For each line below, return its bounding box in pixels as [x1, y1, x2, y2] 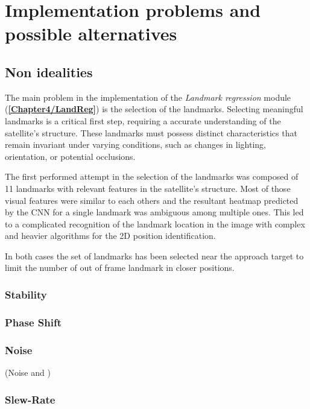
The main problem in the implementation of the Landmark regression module [5, 90, 291, 103]
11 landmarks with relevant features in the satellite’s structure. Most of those [5, 182, 291, 194]
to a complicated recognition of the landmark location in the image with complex [5, 217, 305, 230]
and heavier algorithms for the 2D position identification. [5, 229, 216, 242]
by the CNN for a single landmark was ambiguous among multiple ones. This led [5, 206, 304, 218]
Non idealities [5, 62, 93, 81]
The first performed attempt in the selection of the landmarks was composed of [5, 170, 299, 183]
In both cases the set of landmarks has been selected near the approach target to [5, 249, 304, 262]
